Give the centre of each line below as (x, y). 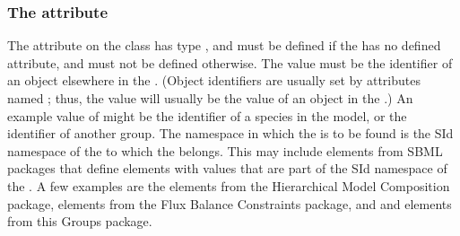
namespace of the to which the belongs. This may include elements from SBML (225, 150)
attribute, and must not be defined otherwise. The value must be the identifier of (230, 62)
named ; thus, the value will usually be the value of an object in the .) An (210, 98)
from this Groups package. (80, 221)
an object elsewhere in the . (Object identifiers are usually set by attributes (214, 80)
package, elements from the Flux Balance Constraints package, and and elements (230, 203)
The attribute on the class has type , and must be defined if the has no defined (224, 45)
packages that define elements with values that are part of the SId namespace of (227, 168)
